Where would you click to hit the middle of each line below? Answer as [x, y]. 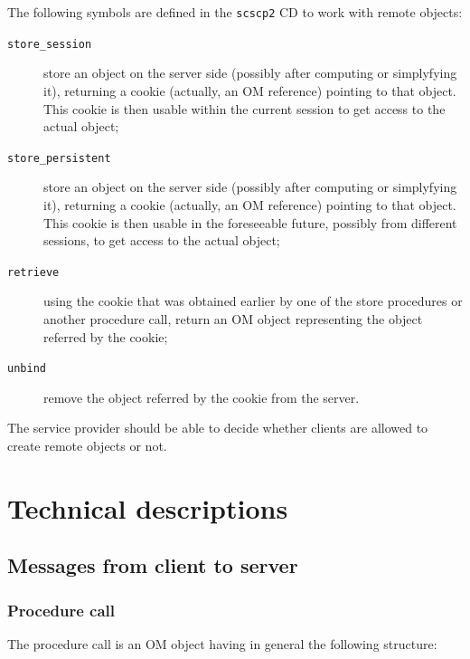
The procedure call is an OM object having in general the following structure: [222, 643]
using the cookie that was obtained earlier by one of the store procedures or [253, 301]
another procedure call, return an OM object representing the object [233, 318]
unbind [27, 369]
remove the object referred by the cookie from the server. [202, 397]
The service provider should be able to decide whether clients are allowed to [218, 428]
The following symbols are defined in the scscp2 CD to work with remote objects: [235, 12]
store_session [50, 44]
